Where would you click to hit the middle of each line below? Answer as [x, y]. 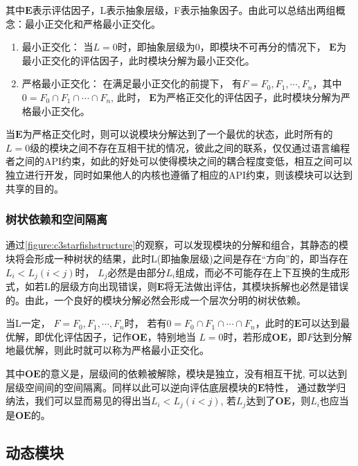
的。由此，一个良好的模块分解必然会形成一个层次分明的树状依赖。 [156, 299]
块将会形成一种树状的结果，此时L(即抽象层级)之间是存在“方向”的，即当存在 [177, 258]
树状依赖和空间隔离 [57, 219]
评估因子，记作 [97, 336]
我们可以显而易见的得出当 [92, 401]
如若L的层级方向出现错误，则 [91, 286]
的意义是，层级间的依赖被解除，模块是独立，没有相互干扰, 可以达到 [194, 373]
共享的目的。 [35, 188]
